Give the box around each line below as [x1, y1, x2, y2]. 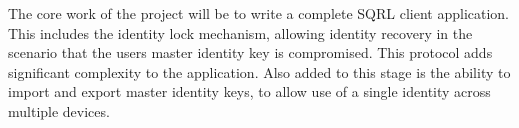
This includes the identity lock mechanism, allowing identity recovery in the [8, 22, 473, 43]
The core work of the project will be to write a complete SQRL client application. [8, 3, 510, 23]
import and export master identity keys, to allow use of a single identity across [8, 81, 491, 102]
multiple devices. [8, 100, 110, 121]
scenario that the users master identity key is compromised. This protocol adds [8, 42, 493, 63]
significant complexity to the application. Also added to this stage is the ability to [8, 61, 511, 82]
